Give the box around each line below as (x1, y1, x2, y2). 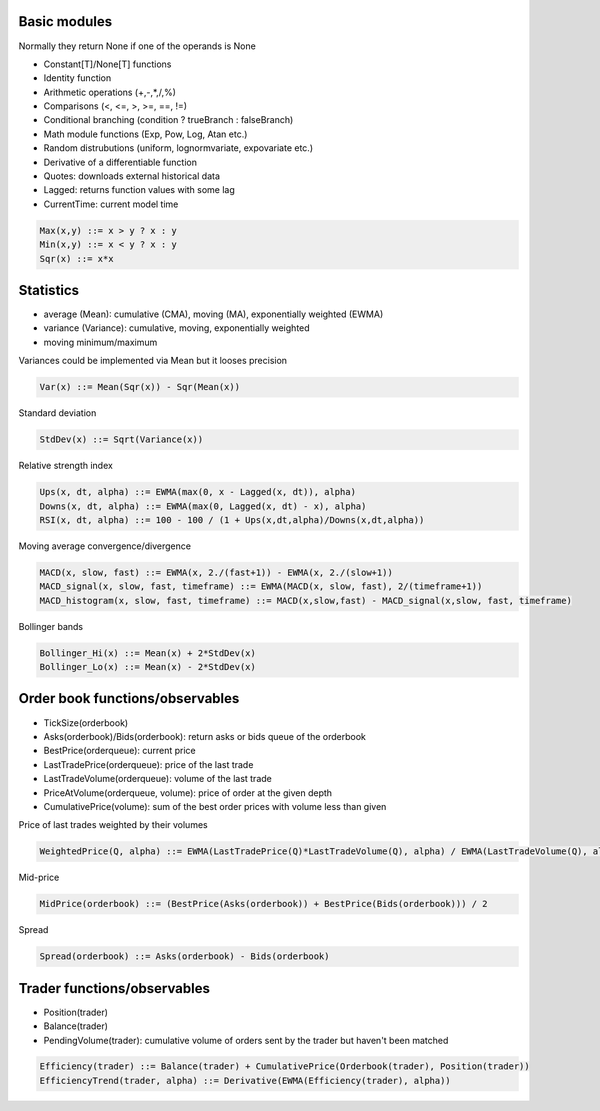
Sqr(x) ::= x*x (39, 253, 114, 264)
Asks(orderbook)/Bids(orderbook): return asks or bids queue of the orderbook (43, 730, 367, 742)
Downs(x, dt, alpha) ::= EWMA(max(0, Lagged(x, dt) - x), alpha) (39, 500, 367, 512)
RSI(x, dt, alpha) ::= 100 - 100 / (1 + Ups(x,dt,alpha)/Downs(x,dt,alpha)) (39, 514, 425, 525)
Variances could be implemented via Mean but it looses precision (18, 355, 288, 367)
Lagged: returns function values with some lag (43, 184, 235, 196)
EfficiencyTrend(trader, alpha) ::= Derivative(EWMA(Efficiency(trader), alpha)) (39, 1075, 452, 1086)
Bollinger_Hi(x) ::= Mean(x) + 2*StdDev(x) (39, 647, 257, 659)
